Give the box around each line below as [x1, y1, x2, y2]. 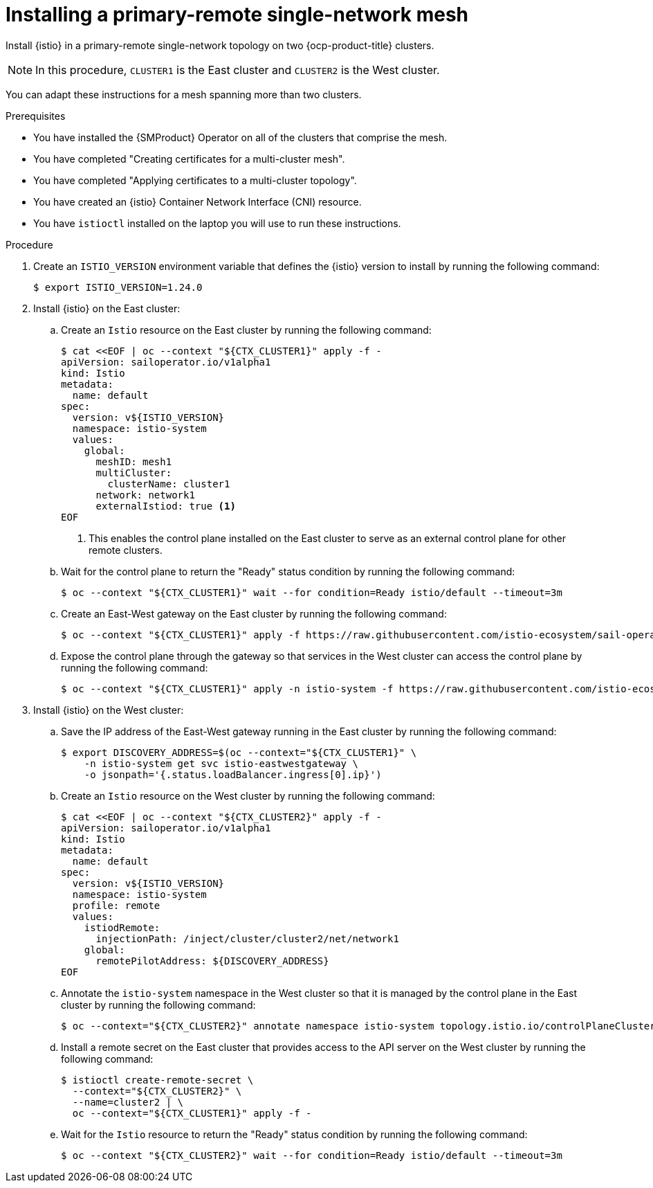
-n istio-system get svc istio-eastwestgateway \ [84, 757, 358, 769]
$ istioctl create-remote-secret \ [61, 1074, 254, 1086]
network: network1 [95, 489, 195, 501]
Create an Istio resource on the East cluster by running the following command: [61, 323, 432, 336]
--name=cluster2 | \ [72, 1096, 184, 1108]
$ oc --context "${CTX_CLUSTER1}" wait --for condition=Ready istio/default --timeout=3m [61, 586, 562, 598]
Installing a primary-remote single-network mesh [6, 3, 469, 26]
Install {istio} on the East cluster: [33, 302, 181, 314]
